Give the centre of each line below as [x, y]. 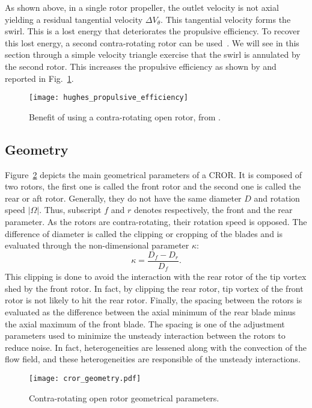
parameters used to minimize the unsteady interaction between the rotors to [145, 335]
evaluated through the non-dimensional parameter [97, 245]
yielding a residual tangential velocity [74, 19]
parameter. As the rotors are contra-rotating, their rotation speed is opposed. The [156, 221]
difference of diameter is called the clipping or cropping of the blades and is [144, 233]
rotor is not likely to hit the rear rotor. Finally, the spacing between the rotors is [154, 300]
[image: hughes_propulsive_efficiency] [109, 98]
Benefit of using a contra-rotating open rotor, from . [125, 116]
